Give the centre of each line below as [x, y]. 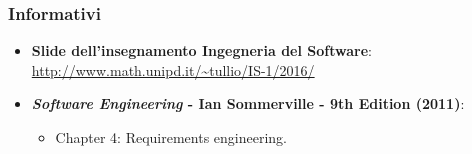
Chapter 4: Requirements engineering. [171, 137]
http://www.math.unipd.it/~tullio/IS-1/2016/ [173, 69]
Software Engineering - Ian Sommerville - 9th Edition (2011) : [248, 103]
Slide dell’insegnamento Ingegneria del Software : [201, 50]
